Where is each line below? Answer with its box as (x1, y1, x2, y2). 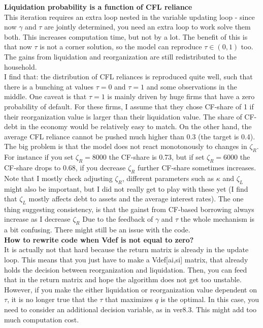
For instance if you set (4, 152, 74, 162)
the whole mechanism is (180, 214, 255, 224)
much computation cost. (4, 314, 79, 324)
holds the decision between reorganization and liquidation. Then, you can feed (4, 264, 247, 275)
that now (4, 41, 32, 52)
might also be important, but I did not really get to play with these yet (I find (4, 183, 248, 194)
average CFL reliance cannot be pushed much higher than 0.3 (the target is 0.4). (4, 131, 255, 141)
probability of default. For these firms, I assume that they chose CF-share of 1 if (4, 101, 254, 111)
